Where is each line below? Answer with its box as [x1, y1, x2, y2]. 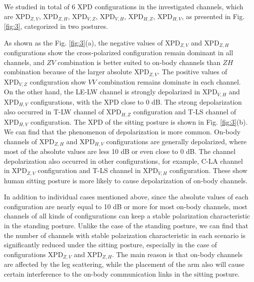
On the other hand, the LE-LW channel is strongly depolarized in [4, 87, 200, 97]
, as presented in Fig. [181, 11, 245, 21]
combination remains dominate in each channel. [98, 76, 241, 87]
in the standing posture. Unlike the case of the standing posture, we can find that [4, 220, 249, 231]
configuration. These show [169, 165, 248, 175]
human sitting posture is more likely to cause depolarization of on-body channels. [4, 175, 248, 185]
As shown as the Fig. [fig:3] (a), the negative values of [4, 37, 163, 47]
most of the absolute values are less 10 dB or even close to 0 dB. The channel [4, 146, 236, 156]
